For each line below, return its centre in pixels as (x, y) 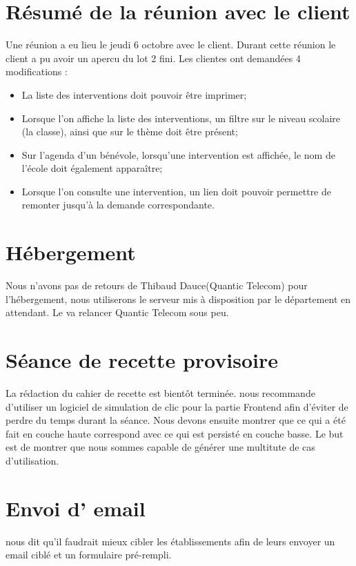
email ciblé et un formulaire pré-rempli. (89, 555)
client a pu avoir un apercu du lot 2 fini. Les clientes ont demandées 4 (153, 58)
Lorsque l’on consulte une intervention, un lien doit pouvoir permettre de (176, 191)
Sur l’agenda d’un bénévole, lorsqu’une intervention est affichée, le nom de (178, 154)
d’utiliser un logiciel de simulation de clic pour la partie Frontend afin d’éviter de (177, 406)
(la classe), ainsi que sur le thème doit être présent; (130, 131)
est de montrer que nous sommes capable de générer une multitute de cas (160, 447)
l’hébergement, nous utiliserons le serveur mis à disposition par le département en (178, 299)
